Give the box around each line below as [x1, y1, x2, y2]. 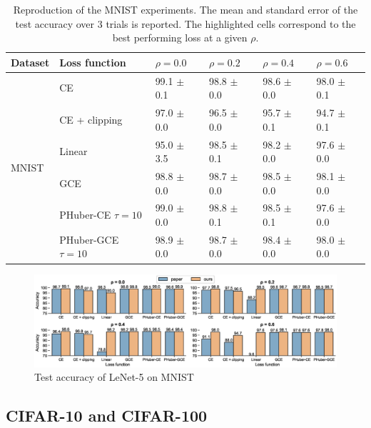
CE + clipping [59, 111, 123, 126]
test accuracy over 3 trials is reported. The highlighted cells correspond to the [15, 16, 356, 31]
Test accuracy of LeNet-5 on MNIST [34, 369, 194, 384]
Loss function [59, 54, 126, 69]
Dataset [11, 54, 50, 69]
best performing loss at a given [112, 30, 248, 45]
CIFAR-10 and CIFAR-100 [6, 404, 208, 427]
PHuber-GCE [59, 232, 119, 247]
